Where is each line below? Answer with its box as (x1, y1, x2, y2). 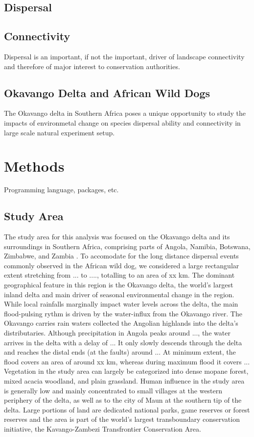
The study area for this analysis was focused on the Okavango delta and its (4, 231, 230, 242)
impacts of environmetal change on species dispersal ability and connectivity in (4, 117, 241, 128)
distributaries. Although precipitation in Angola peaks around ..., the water (4, 328, 231, 338)
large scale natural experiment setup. (4, 127, 115, 137)
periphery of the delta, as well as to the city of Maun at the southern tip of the (4, 395, 242, 405)
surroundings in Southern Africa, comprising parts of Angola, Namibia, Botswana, (4, 241, 251, 251)
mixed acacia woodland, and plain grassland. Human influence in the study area (4, 375, 245, 386)
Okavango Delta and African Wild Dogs (4, 85, 210, 100)
